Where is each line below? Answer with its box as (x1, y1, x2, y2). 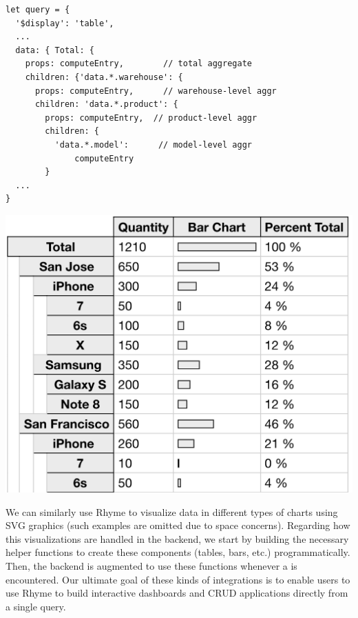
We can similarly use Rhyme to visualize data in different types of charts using (6, 504, 338, 519)
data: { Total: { (15, 45, 94, 55)
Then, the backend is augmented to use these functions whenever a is (6, 558, 297, 572)
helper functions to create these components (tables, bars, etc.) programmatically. (6, 545, 350, 559)
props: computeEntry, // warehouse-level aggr (34, 86, 277, 96)
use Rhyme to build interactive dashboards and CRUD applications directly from (6, 586, 348, 600)
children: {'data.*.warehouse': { (25, 72, 183, 82)
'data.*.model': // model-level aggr (54, 139, 252, 150)
